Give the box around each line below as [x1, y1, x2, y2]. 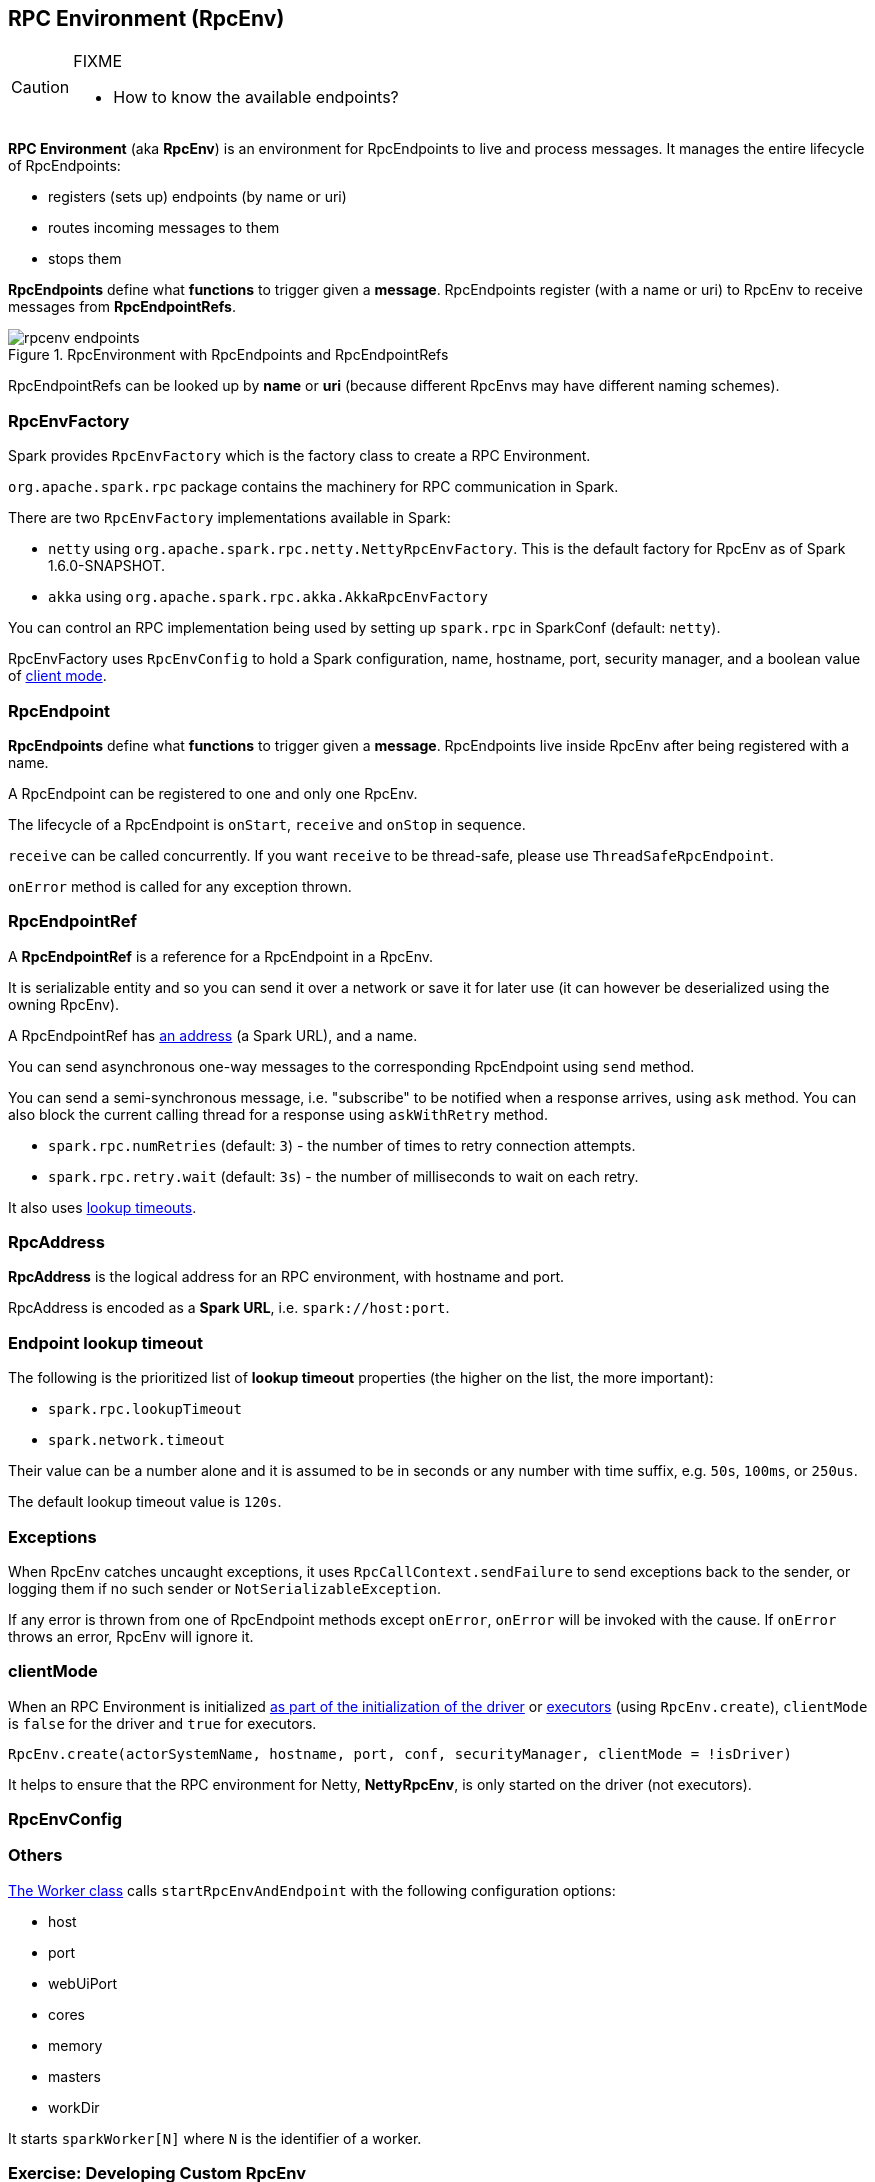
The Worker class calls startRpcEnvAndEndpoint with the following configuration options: [8, 1881, 616, 1899]
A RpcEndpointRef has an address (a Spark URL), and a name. [8, 1026, 418, 1044]
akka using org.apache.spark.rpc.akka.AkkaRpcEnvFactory [48, 588, 488, 606]
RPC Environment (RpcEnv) [8, 6, 285, 31]
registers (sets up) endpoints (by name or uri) [48, 188, 347, 206]
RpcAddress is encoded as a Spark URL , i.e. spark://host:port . [8, 1299, 450, 1317]
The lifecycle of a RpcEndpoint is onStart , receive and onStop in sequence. [8, 815, 526, 833]
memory [48, 2036, 103, 2054]
